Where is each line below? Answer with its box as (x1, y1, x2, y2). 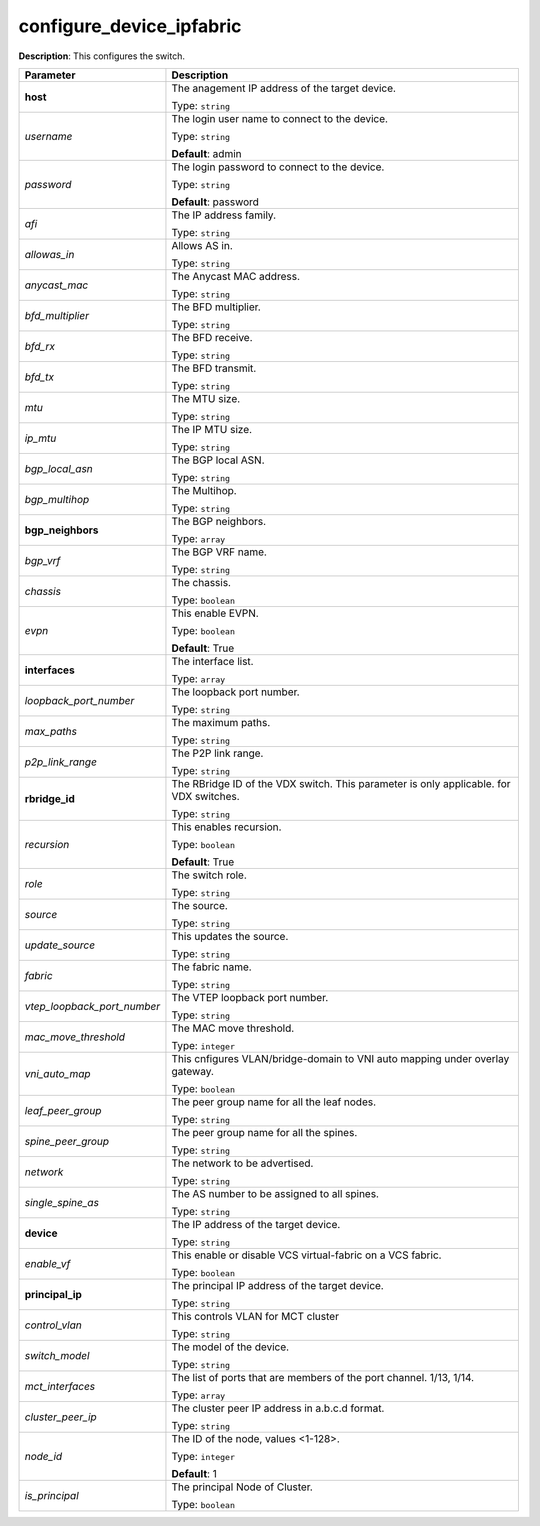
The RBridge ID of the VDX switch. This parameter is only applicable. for (171, 776, 511, 790)
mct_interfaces (24, 1379, 96, 1393)
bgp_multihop (24, 492, 90, 506)
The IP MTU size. (171, 422, 253, 436)
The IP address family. (171, 208, 277, 222)
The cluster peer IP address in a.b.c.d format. (171, 1401, 385, 1415)
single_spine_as (24, 1195, 100, 1209)
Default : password (171, 195, 260, 209)
